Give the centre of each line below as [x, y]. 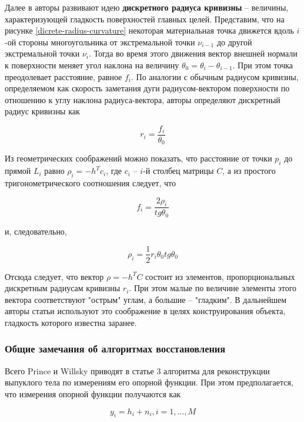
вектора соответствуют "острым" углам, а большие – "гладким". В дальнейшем [146, 299]
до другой [234, 42]
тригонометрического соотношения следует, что [90, 183]
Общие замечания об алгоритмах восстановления [115, 349]
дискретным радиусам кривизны [63, 288]
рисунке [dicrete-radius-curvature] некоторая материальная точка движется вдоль [149, 30]
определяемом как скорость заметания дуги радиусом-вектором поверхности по [147, 88]
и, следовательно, [36, 231]
